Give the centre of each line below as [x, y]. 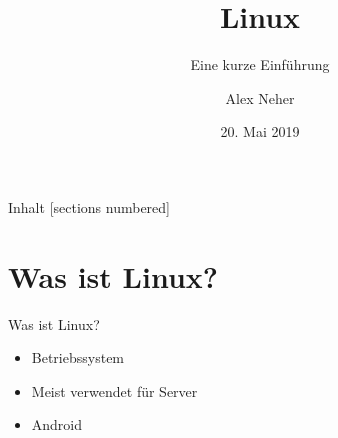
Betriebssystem [78, 357]
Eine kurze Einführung [260, 64]
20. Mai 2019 [260, 131]
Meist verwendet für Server [114, 390]
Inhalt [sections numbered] [89, 206]
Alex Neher [260, 97]
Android [57, 424]
